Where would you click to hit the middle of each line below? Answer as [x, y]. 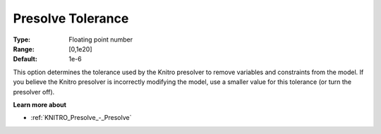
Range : [24, 49]
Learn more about [40, 104]
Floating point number [101, 39]
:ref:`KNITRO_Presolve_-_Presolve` [81, 118]
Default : [25, 59]
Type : [22, 39]
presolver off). [34, 92]
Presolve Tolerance [71, 18]
